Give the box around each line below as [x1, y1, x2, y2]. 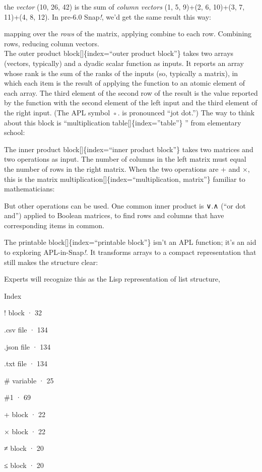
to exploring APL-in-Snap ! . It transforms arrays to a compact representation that [4, 247, 256, 257]
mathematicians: [4, 183, 55, 194]
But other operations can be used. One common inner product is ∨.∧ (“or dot [4, 200, 246, 211]
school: [4, 127, 25, 138]
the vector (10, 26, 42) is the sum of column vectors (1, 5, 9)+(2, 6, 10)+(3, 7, [4, 2, 245, 12]
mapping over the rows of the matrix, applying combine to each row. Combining [4, 28, 252, 39]
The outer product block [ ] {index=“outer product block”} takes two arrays [4, 48, 234, 58]
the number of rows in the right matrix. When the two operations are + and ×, [4, 163, 250, 174]
